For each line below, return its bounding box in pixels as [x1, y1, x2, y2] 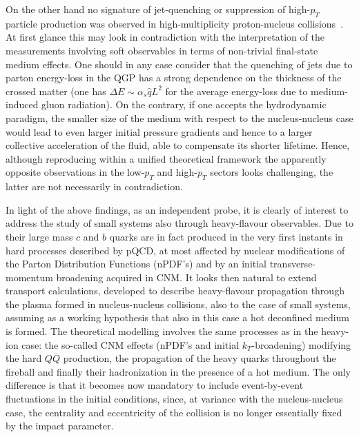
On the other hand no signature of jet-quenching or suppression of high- [6, 2, 311, 16]
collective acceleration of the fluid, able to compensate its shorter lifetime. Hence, [6, 138, 350, 152]
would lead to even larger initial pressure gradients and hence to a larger [6, 124, 313, 139]
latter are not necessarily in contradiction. [6, 179, 183, 194]
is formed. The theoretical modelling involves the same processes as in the [6, 324, 318, 338]
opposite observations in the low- [6, 165, 145, 179]
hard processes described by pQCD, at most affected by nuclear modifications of [6, 243, 345, 257]
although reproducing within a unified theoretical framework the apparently [6, 151, 327, 165]
